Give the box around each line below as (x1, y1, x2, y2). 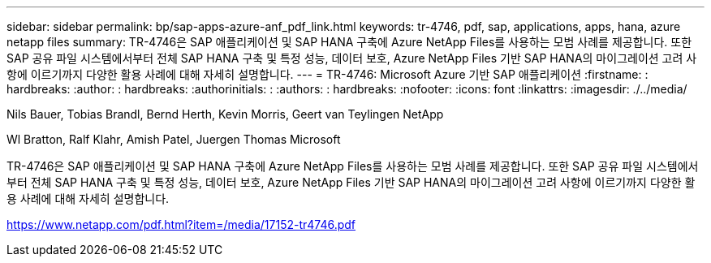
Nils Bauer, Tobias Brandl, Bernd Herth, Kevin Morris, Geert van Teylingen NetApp (6, 107, 444, 121)
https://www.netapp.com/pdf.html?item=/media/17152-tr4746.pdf (6, 218, 356, 231)
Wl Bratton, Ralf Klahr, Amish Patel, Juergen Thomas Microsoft (6, 132, 341, 146)
